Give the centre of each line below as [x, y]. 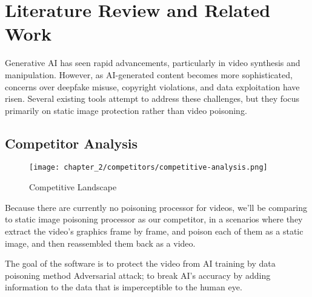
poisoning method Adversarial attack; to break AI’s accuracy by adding [138, 275]
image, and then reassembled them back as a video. [100, 243]
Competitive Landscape [73, 187]
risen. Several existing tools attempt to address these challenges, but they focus [152, 98]
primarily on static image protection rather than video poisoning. [126, 110]
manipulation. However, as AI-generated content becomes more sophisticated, [149, 74]
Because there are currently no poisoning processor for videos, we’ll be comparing [156, 207]
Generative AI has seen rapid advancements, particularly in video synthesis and [153, 63]
